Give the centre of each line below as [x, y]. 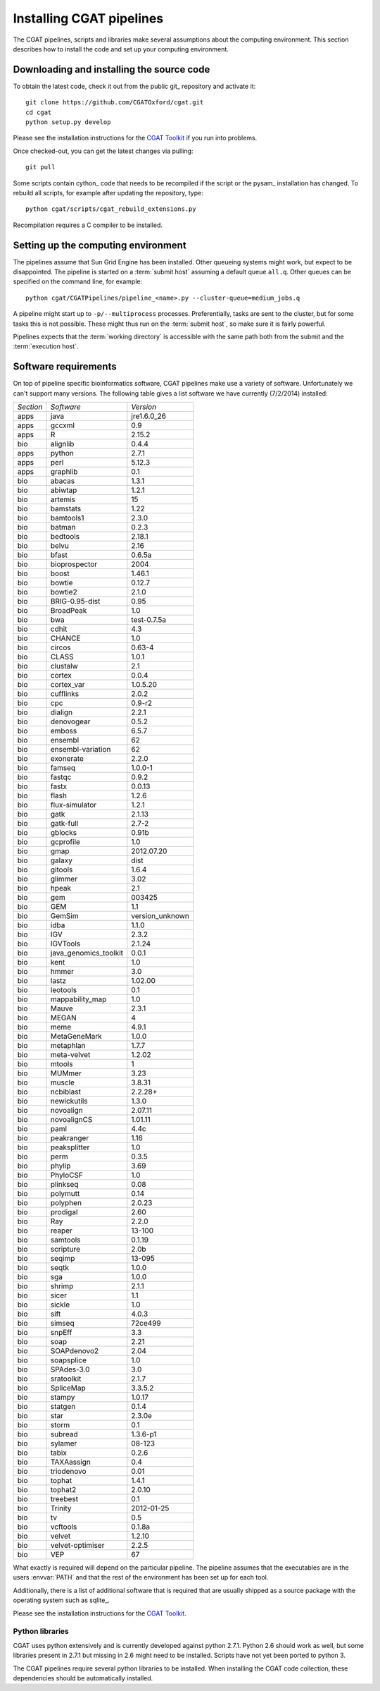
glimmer [64, 879]
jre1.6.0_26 [149, 416]
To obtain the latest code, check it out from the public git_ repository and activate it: [134, 86]
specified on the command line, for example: [78, 281]
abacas [63, 481]
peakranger [70, 1138]
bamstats [66, 509]
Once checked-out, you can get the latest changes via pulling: [103, 151]
